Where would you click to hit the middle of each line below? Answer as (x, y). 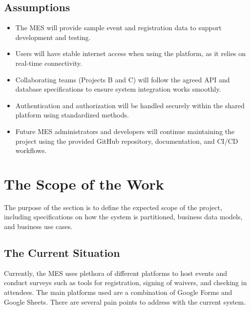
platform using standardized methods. (72, 115)
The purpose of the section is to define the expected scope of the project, (113, 207)
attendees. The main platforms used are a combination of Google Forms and (118, 292)
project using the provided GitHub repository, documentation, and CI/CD (127, 141)
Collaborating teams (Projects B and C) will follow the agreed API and (123, 79)
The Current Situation (62, 253)
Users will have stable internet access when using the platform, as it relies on (131, 53)
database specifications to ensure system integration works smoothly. (118, 89)
